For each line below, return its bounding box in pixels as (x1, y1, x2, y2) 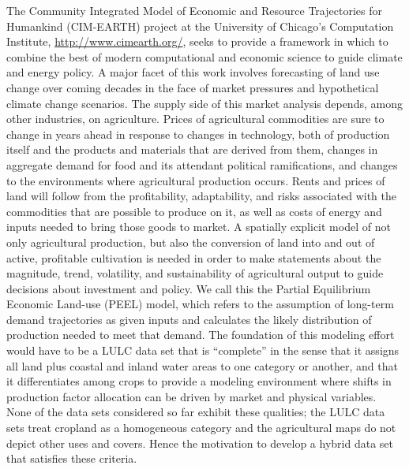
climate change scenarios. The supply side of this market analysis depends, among (6, 95, 403, 111)
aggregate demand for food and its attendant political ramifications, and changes (6, 156, 398, 173)
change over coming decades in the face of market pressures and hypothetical (6, 79, 379, 95)
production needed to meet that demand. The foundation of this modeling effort (6, 326, 395, 343)
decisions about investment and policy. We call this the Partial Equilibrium (6, 280, 371, 296)
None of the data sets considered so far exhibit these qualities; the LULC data (6, 404, 385, 420)
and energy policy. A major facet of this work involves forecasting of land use (6, 64, 380, 80)
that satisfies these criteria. (6, 450, 137, 467)
